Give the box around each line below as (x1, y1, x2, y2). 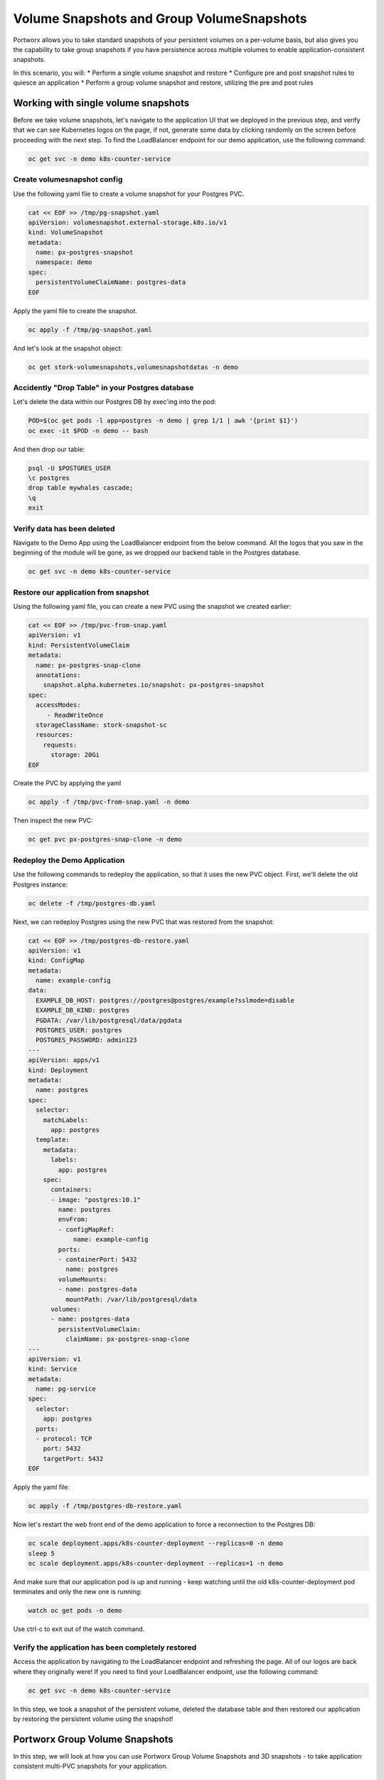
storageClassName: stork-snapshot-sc (36, 721, 167, 729)
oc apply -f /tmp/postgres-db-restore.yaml (28, 1502, 183, 1510)
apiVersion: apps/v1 (28, 1056, 100, 1064)
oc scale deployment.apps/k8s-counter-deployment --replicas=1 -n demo (28, 1559, 284, 1567)
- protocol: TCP (36, 1435, 92, 1443)
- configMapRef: (58, 1225, 115, 1233)
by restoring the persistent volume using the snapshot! (13, 1714, 174, 1723)
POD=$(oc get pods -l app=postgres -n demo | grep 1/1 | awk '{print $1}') (28, 417, 299, 425)
